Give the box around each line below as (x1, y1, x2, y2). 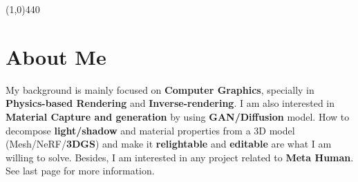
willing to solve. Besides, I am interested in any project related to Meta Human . (6, 150, 354, 164)
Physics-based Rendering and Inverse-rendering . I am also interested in (6, 96, 335, 110)
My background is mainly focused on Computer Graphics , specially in (6, 82, 314, 97)
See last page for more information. (6, 163, 155, 178)
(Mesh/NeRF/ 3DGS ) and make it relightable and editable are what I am (6, 136, 332, 151)
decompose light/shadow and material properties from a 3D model (6, 123, 295, 137)
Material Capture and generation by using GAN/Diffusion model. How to (6, 109, 350, 123)
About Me (6, 42, 106, 70)
